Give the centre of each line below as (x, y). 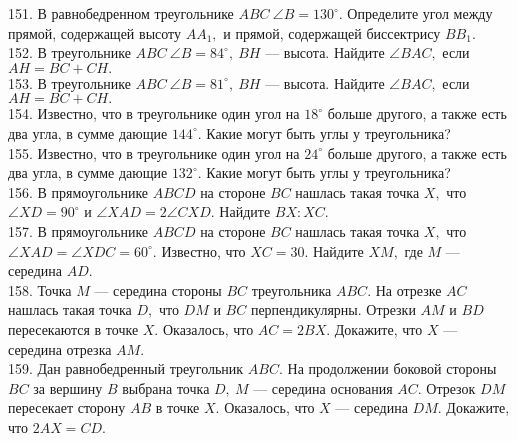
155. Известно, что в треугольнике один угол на (154, 152)
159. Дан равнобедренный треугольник (126, 368)
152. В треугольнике (69, 52)
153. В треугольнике (69, 82)
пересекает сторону (67, 407)
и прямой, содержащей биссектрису (332, 32)
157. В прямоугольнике (78, 230)
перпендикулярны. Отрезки (333, 309)
